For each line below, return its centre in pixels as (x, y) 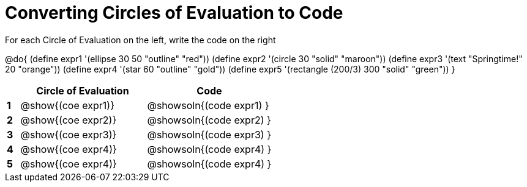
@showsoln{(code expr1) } (208, 105)
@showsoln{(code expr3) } (209, 134)
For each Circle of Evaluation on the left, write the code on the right (140, 40)
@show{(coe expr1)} (67, 105)
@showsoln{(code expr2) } (209, 120)
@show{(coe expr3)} (69, 134)
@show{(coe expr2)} (69, 120)
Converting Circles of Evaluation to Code (174, 13)
